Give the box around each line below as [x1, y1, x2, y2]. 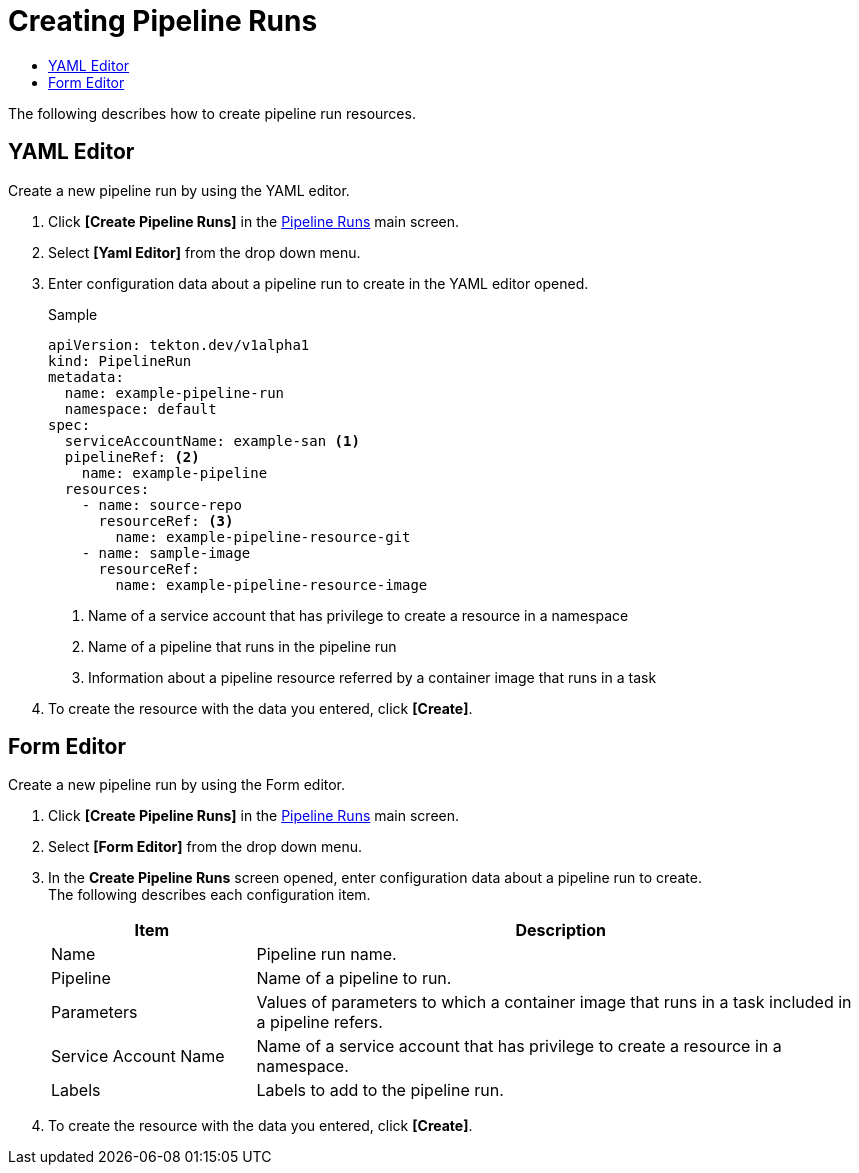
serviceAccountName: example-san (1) [64, 432, 360, 449]
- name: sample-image [81, 544, 251, 561]
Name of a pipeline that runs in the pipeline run [88, 637, 397, 655]
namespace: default [64, 400, 217, 417]
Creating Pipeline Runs [8, 4, 318, 38]
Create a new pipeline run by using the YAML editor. [8, 181, 350, 199]
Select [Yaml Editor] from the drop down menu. [48, 243, 361, 261]
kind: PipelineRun [48, 352, 192, 369]
